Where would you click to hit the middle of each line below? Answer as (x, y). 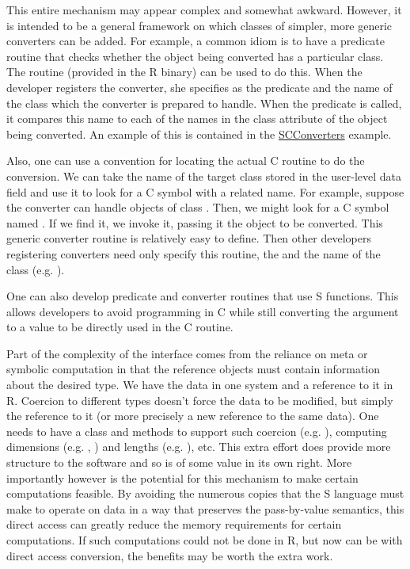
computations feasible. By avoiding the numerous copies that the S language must (205, 493)
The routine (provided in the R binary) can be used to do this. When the (184, 72)
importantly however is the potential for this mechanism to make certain (182, 477)
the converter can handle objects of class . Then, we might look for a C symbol (198, 207)
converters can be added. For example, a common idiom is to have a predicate (196, 41)
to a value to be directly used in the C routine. (120, 327)
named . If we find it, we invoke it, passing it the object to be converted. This (195, 222)
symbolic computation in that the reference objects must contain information (194, 369)
